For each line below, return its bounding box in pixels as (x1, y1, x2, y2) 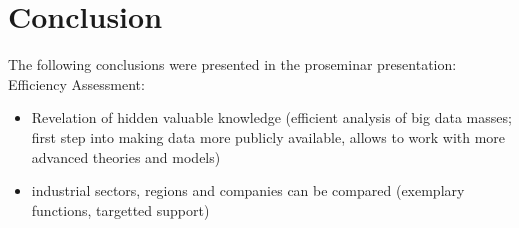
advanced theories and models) (31, 146, 221, 167)
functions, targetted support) (31, 199, 210, 220)
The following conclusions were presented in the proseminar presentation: (8, 54, 457, 75)
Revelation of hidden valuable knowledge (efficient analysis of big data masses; (31, 107, 512, 128)
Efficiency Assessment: (8, 73, 145, 94)
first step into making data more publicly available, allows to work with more (31, 126, 506, 147)
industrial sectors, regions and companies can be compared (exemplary (31, 180, 465, 201)
